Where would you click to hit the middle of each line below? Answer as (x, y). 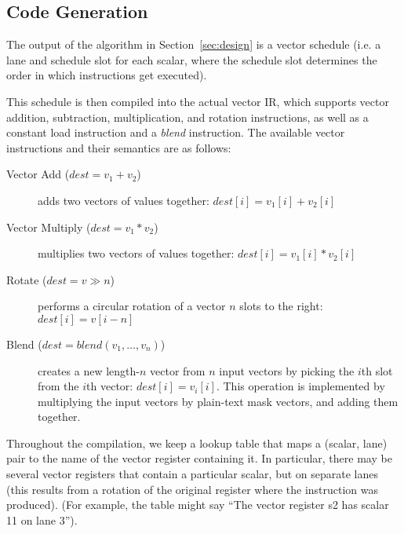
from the (58, 386)
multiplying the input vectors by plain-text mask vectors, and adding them (218, 401)
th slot (377, 370)
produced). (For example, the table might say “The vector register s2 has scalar (198, 505)
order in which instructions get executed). (107, 75)
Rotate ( (27, 279)
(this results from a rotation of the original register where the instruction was (193, 489)
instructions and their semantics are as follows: (119, 147)
